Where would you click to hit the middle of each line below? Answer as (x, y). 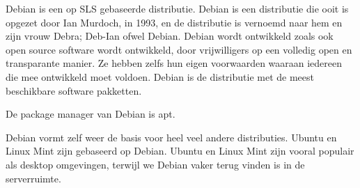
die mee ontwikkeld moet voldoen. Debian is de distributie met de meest (160, 76)
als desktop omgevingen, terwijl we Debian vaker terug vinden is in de (155, 164)
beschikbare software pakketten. (74, 90)
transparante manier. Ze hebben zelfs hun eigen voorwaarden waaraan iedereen (174, 63)
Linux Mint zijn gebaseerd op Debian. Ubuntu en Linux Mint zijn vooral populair (180, 151)
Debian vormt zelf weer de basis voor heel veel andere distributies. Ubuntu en (171, 137)
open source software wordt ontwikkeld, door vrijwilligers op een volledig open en (179, 49)
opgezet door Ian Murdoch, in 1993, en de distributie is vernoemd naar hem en (174, 22)
